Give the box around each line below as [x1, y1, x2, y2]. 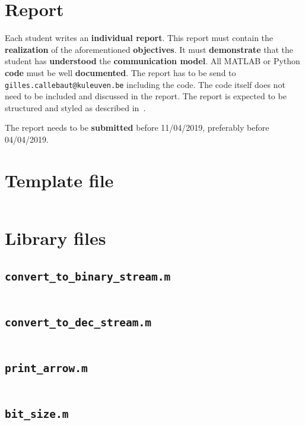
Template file [5, 168, 114, 192]
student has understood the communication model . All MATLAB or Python [5, 55, 300, 67]
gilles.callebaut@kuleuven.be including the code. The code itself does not [5, 78, 285, 90]
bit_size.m [5, 407, 69, 420]
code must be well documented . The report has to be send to [5, 66, 236, 78]
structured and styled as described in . [5, 101, 146, 114]
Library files [5, 225, 106, 250]
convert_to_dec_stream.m [5, 316, 152, 329]
